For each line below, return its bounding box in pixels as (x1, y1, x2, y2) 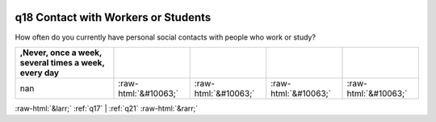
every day (19, 67, 60, 78)
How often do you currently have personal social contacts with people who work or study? (15, 32, 317, 42)
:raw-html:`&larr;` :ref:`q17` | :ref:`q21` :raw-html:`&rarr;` (15, 103, 199, 113)
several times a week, (19, 57, 105, 68)
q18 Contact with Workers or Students (15, 11, 212, 24)
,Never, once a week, (19, 47, 103, 58)
